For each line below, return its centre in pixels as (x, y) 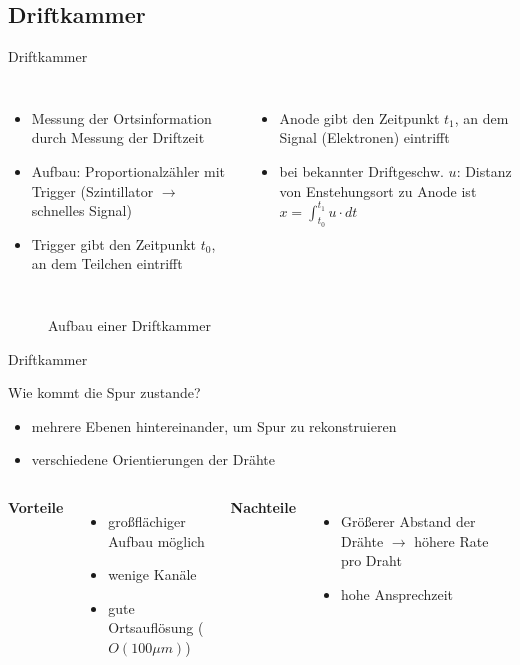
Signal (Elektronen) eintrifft (364, 137)
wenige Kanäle (152, 574)
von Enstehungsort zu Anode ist (378, 190)
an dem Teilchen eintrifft (107, 263)
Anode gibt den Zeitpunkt (359, 117)
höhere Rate (451, 540)
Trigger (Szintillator (92, 190)
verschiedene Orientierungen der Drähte (153, 459)
